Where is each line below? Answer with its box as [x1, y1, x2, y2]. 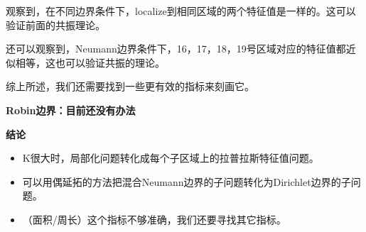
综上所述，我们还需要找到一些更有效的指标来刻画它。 [6, 79, 254, 94]
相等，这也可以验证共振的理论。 [15, 55, 165, 70]
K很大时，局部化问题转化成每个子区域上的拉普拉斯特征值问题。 [22, 150, 319, 165]
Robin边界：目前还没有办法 [6, 102, 136, 117]
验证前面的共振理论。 [6, 17, 105, 32]
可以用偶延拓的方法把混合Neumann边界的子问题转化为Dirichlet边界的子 [22, 174, 351, 189]
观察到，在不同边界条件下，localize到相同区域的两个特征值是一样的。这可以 [6, 4, 356, 18]
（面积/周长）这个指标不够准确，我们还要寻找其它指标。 [22, 211, 286, 226]
